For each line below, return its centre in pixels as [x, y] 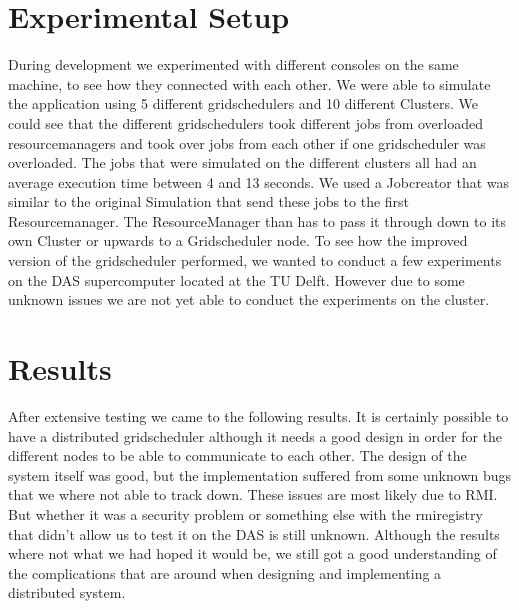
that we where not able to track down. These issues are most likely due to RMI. [253, 494]
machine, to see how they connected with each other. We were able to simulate [249, 83]
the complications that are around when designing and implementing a [225, 572]
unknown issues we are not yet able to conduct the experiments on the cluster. [249, 299]
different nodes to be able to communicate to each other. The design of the [237, 455]
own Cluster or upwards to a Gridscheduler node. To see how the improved [238, 240]
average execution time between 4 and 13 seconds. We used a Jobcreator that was [259, 181]
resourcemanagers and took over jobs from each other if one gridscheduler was [247, 142]
